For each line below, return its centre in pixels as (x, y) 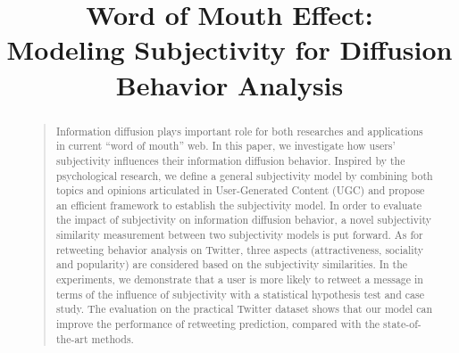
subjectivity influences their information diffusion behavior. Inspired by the (230, 160)
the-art (72, 338)
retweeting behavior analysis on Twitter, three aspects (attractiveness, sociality (240, 249)
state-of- (402, 324)
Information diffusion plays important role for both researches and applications (239, 131)
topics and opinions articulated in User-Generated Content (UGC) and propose (240, 190)
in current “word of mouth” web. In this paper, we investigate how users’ (225, 146)
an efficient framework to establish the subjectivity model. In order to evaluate (239, 205)
